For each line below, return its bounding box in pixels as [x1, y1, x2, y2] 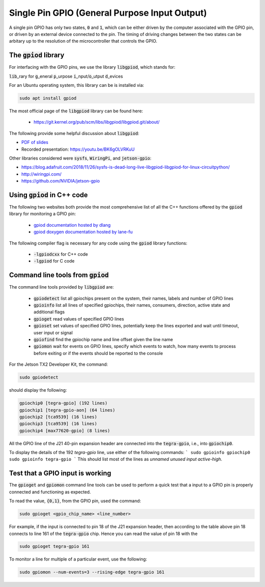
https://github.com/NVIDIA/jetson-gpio [21, 178, 100, 184]
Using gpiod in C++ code [9, 190, 88, 199]
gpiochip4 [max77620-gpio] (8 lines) [19, 427, 110, 433]
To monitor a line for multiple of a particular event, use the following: [9, 556, 147, 562]
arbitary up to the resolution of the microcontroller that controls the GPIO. [9, 38, 158, 44]
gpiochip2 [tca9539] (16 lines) [19, 414, 98, 420]
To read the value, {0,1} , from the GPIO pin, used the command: [9, 498, 141, 504]
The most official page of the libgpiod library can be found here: [9, 108, 143, 114]
